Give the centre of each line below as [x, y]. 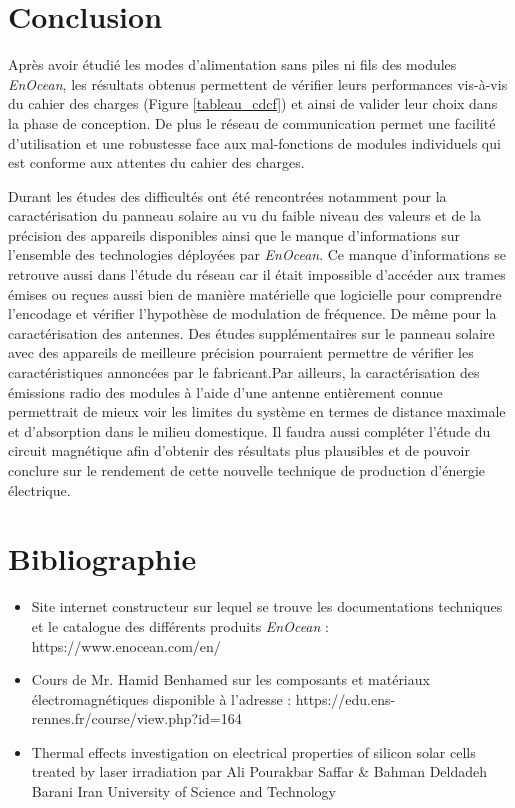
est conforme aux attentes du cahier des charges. [156, 162]
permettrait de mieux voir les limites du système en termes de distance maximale [257, 411]
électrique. [39, 489]
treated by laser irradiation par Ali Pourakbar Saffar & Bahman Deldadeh [259, 771]
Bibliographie [102, 558]
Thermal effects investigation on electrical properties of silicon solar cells [253, 751]
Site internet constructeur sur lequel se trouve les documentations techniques [267, 606]
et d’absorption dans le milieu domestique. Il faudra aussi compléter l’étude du [249, 430]
